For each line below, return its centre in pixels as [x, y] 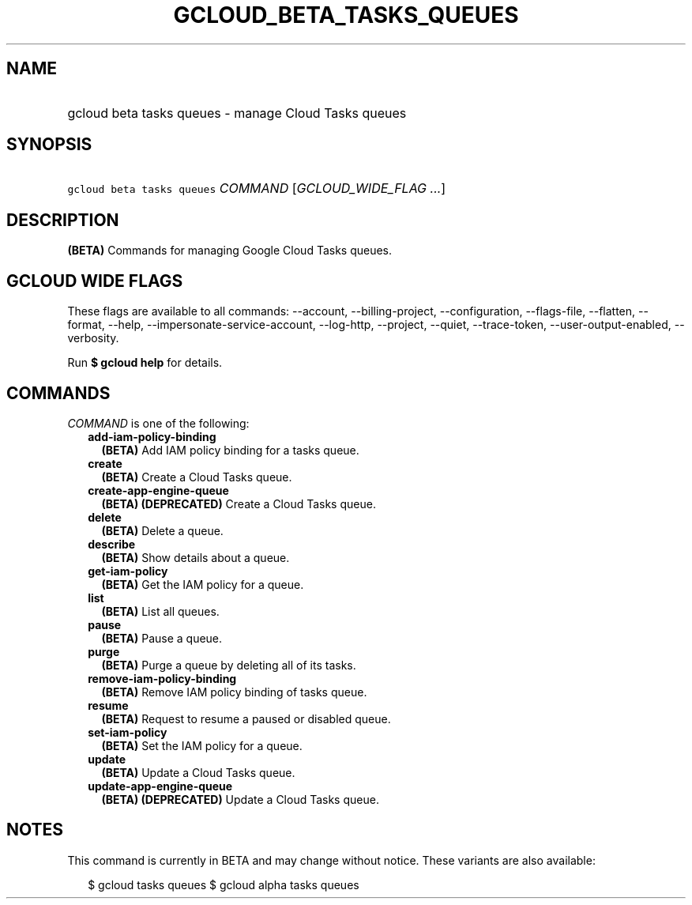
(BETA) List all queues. [160, 611]
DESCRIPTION [63, 220]
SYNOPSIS [49, 145]
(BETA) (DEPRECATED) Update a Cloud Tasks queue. [240, 799]
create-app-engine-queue [158, 490]
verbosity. [93, 338]
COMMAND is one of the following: [158, 423]
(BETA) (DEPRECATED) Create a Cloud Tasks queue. [239, 503]
